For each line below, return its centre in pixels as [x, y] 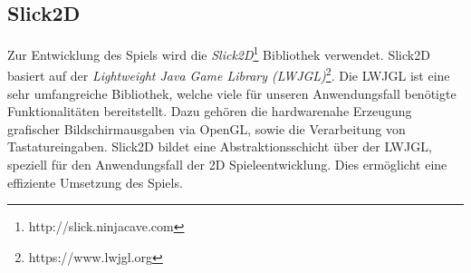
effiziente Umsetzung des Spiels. [95, 182]
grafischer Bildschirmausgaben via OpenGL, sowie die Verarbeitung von [207, 128]
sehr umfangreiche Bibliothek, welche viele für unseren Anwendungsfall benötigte [232, 93]
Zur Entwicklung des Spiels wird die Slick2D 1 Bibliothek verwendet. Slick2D [219, 53]
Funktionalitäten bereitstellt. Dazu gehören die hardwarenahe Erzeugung [210, 111]
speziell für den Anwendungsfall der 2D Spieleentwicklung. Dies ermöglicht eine [227, 165]
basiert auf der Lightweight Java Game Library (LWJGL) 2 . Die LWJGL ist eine [229, 74]
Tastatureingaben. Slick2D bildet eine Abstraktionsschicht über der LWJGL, [220, 146]
